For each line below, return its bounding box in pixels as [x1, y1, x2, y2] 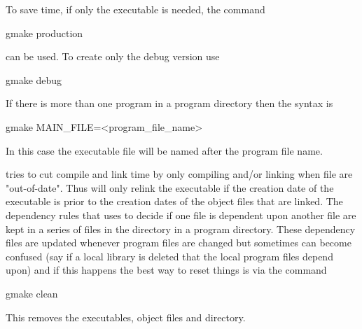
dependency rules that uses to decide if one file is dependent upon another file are [6, 207, 356, 222]
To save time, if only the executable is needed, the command [6, 2, 265, 16]
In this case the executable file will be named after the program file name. [6, 143, 323, 157]
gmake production [6, 25, 83, 40]
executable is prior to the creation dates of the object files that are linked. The [6, 194, 343, 209]
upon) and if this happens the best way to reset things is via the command [6, 262, 327, 277]
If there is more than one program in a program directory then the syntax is [6, 96, 333, 111]
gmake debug [6, 72, 62, 87]
